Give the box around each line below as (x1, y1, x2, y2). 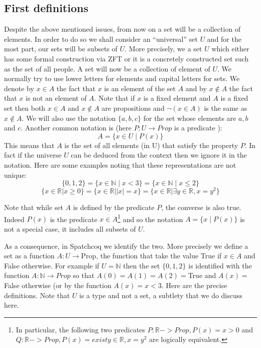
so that (73, 270, 95, 281)
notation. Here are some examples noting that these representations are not (4, 159, 236, 170)
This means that (4, 140, 55, 150)
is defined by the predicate (73, 202, 155, 213)
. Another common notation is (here (21, 122, 132, 133)
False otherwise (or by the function (4, 280, 111, 290)
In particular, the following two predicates (16, 324, 146, 334)
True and (188, 270, 216, 281)
